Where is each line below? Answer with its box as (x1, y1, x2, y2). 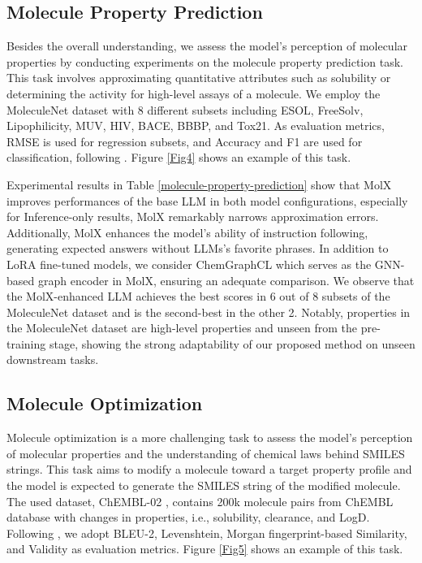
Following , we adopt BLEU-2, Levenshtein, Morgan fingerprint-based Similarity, (6, 524, 407, 541)
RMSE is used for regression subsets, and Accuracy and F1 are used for (6, 132, 363, 149)
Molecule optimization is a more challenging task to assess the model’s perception (6, 429, 413, 446)
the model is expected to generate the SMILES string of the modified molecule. (6, 477, 401, 494)
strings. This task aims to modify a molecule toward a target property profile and (6, 461, 412, 478)
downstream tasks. (6, 351, 99, 368)
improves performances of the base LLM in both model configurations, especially (6, 192, 408, 209)
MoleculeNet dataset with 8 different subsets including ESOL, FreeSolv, (6, 101, 364, 118)
